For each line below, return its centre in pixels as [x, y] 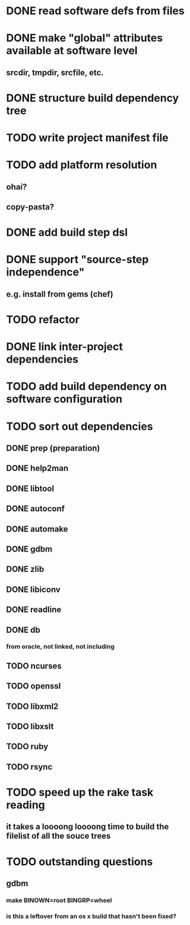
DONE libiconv [33, 589]
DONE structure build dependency [93, 98]
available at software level [72, 51]
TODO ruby [27, 747]
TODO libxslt [30, 726]
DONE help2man [37, 468]
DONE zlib [25, 569]
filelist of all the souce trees [58, 836]
